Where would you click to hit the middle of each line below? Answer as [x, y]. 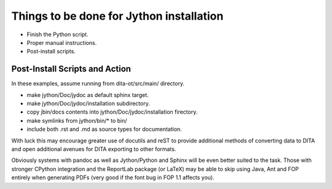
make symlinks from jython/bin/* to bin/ [77, 120]
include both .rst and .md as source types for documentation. [105, 129]
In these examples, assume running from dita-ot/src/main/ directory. [98, 83]
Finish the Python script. [57, 34]
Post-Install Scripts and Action [71, 69]
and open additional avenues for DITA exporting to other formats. [94, 149]
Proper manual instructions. [62, 42]
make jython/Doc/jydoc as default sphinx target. [88, 94]
